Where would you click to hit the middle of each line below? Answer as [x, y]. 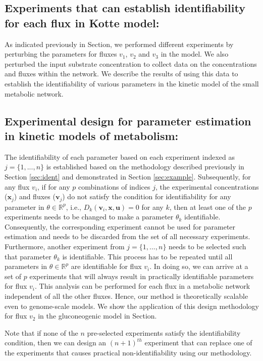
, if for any [54, 186]
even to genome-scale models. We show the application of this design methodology [132, 306]
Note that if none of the [41, 332]
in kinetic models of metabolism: [92, 135]
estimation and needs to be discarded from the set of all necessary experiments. [127, 236]
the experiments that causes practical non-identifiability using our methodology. [128, 352]
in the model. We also [195, 54]
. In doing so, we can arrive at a [199, 266]
